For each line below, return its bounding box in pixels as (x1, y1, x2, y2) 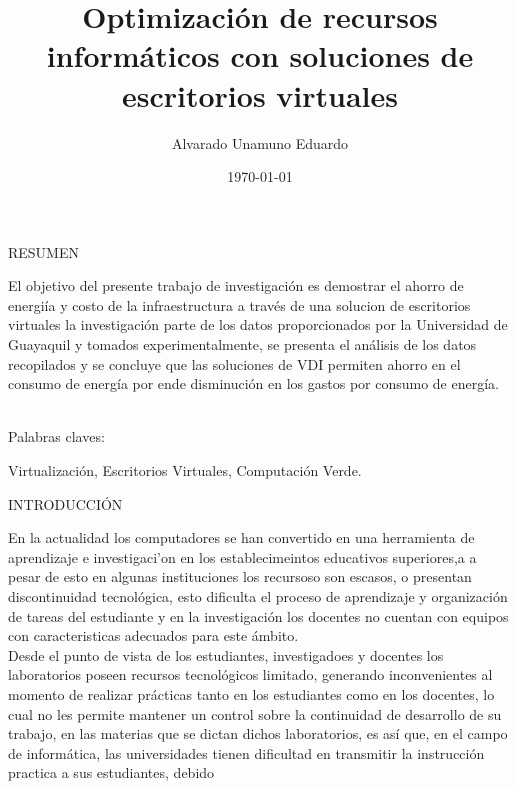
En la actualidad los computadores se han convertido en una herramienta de (8, 527, 475, 548)
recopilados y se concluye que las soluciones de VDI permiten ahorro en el (8, 353, 461, 374)
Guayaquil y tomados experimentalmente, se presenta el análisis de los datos (8, 334, 477, 355)
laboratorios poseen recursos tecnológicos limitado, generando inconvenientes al (8, 664, 493, 685)
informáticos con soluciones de (46, 35, 474, 76)
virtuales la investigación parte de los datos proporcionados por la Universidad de (8, 314, 508, 335)
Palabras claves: (8, 426, 105, 447)
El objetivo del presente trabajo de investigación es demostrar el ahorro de (8, 275, 464, 296)
